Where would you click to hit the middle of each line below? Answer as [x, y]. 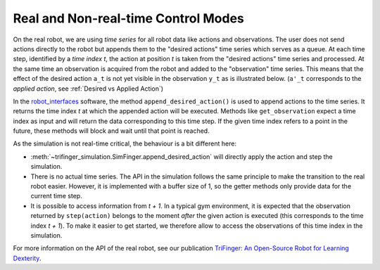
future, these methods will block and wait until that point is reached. [112, 131]
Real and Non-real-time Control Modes [128, 18]
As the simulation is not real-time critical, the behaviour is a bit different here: [125, 143]
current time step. [56, 196]
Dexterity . [27, 258]
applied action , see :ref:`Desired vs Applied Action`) [88, 89]
